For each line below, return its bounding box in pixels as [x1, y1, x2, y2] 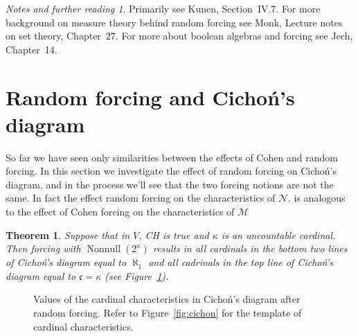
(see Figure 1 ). [105, 268, 169, 283]
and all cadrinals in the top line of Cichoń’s [148, 255, 333, 269]
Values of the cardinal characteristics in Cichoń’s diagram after [33, 292, 301, 306]
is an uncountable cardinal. [221, 227, 336, 242]
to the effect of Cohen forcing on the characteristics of [6, 204, 235, 219]
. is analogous [288, 191, 346, 205]
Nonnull [87, 245, 121, 255]
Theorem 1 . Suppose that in [6, 227, 130, 242]
